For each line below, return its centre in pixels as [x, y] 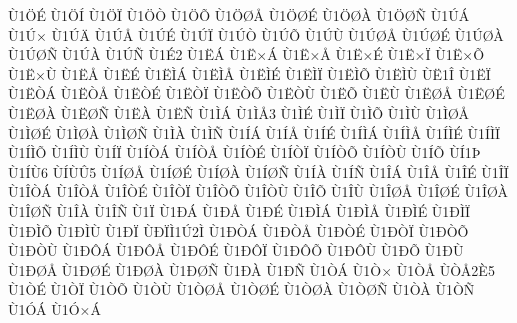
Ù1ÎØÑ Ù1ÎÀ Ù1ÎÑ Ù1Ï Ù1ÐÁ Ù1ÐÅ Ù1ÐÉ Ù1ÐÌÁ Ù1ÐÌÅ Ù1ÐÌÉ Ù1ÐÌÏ [239, 210]
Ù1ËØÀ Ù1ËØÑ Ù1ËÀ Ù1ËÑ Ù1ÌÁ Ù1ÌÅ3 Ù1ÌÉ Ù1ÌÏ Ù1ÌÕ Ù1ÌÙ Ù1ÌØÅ [239, 112]
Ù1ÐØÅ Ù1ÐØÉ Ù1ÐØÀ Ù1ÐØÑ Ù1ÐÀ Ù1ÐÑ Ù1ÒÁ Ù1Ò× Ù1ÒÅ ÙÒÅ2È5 [251, 269]
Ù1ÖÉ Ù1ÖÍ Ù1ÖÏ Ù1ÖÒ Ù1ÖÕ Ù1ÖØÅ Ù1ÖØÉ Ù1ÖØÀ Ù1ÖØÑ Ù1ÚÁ [239, 15]
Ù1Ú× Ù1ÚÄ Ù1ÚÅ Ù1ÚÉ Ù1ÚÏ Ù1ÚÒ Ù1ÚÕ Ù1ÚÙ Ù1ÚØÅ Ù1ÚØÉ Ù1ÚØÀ [256, 34]
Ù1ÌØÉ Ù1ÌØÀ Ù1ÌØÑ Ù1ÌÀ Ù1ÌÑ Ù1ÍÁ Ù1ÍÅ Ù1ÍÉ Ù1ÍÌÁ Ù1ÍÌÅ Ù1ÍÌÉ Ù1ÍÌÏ [254, 132]
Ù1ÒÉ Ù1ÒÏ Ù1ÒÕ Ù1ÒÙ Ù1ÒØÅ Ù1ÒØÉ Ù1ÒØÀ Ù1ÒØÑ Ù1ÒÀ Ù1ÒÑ [241, 289]
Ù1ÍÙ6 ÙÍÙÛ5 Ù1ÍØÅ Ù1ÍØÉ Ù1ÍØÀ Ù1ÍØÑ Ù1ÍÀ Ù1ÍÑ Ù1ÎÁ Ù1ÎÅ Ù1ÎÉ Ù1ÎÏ [258, 171]
